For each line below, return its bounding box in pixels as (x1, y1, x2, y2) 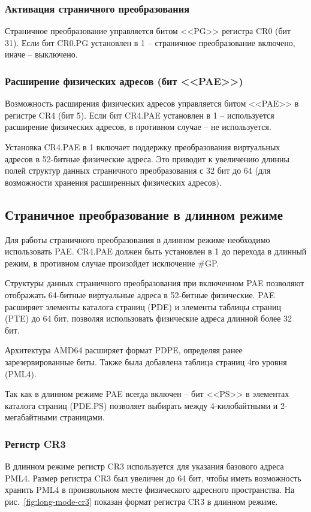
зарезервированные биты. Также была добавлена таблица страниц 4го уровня (5, 355, 287, 368)
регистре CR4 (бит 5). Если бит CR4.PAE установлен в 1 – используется (5, 108, 274, 121)
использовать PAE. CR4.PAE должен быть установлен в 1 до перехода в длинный (5, 245, 307, 257)
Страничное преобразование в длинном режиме (5, 205, 283, 223)
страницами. (59, 411, 105, 423)
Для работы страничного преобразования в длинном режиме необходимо (5, 233, 270, 246)
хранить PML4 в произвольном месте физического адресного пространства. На (5, 483, 295, 496)
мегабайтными (5, 411, 58, 423)
